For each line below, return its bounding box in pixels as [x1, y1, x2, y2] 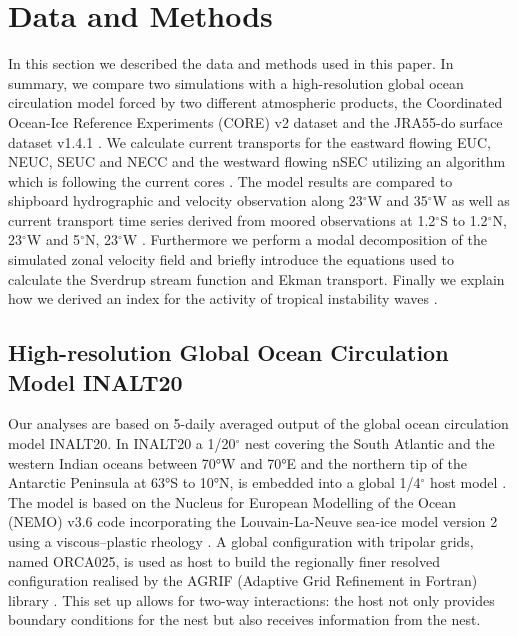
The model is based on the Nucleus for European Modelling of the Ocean [8, 491, 457, 512]
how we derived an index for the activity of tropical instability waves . [8, 288, 438, 309]
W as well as [432, 190, 510, 211]
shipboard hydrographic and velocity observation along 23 [8, 190, 363, 211]
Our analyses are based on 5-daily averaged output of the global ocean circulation [8, 413, 509, 434]
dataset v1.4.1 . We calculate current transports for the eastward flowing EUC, [8, 131, 491, 152]
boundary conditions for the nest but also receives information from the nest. [8, 609, 481, 630]
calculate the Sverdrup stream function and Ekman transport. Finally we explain [8, 268, 505, 289]
